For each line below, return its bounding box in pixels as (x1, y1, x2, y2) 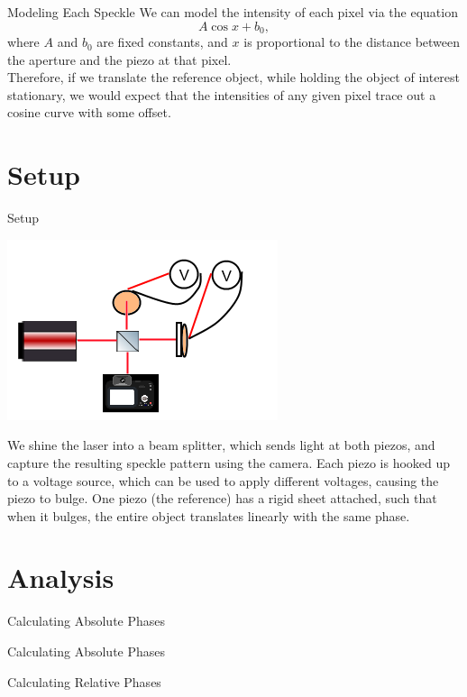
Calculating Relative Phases (7, 672, 161, 691)
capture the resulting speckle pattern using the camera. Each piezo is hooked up (7, 453, 451, 472)
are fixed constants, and (96, 32, 228, 51)
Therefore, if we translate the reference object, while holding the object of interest (7, 68, 461, 87)
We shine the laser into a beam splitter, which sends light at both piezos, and (7, 436, 435, 454)
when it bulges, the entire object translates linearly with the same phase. (7, 506, 410, 525)
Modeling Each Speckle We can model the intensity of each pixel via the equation (7, 3, 458, 21)
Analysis (7, 559, 114, 596)
